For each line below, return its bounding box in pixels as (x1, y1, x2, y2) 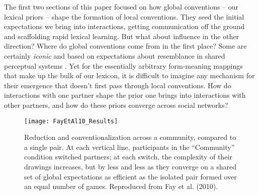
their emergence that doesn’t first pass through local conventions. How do (4, 80, 231, 90)
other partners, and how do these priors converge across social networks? (4, 99, 228, 110)
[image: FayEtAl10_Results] (24, 117, 118, 125)
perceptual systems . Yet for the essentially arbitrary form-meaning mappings (4, 60, 243, 71)
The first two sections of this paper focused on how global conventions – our (4, 2, 239, 12)
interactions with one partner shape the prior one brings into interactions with (4, 90, 246, 100)
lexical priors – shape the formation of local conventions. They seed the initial (4, 11, 244, 22)
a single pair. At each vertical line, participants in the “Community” (24, 141, 235, 152)
